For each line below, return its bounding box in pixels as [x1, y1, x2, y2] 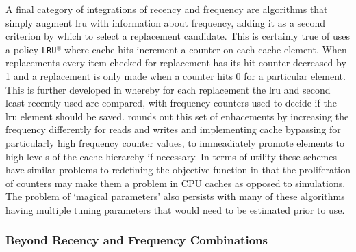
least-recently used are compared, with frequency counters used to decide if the [5, 96, 337, 110]
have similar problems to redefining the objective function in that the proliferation [5, 163, 351, 177]
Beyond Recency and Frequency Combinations [5, 232, 268, 249]
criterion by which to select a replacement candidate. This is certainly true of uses [5, 29, 350, 43]
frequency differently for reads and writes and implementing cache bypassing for [5, 122, 341, 137]
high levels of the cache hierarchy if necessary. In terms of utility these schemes [5, 149, 338, 163]
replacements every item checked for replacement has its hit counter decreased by [5, 55, 346, 70]
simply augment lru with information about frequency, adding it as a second [5, 15, 326, 29]
